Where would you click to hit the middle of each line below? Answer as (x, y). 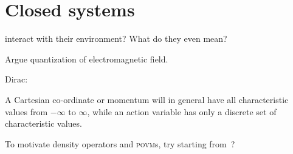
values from (26, 111)
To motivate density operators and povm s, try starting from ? (120, 143)
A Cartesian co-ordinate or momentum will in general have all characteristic (147, 99)
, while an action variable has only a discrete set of (182, 111)
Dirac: (16, 79)
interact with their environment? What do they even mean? (116, 38)
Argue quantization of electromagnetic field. (87, 59)
